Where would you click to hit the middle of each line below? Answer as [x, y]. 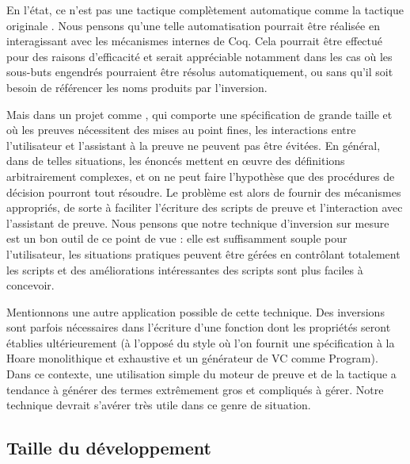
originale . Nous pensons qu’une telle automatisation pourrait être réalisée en [193, 25]
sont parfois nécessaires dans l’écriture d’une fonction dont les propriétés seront [199, 327]
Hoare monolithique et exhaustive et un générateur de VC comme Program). [192, 358]
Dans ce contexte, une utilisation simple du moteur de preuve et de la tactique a [201, 374]
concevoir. [30, 285]
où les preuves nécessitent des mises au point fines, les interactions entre [181, 130]
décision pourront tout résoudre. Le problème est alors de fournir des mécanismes [204, 192]
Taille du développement [109, 448]
